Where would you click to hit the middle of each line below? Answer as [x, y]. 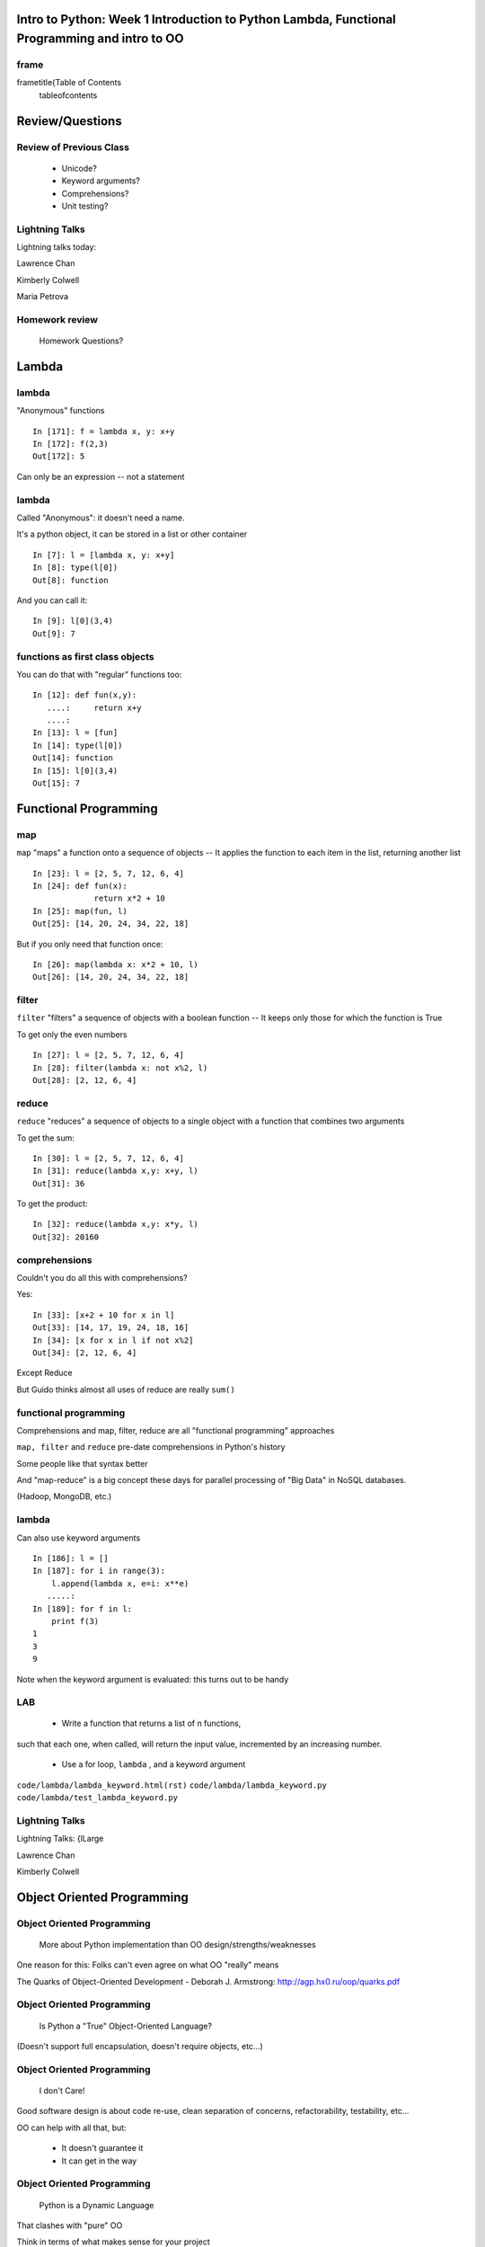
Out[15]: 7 [57, 783]
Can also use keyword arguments [79, 1538]
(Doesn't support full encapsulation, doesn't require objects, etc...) [140, 2047]
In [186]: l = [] [71, 1558]
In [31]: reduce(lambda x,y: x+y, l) [116, 1171]
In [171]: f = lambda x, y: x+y [104, 431]
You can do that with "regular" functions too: [99, 674]
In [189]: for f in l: [83, 1608]
